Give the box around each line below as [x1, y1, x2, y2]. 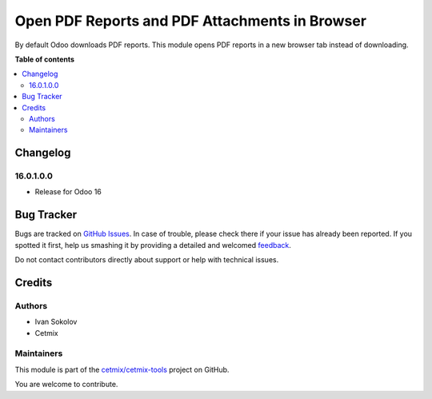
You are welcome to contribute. [14, 380, 118, 389]
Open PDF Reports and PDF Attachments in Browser [14, 12, 367, 30]
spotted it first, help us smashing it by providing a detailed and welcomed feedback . [14, 240, 292, 249]
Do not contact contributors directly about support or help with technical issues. [14, 255, 279, 265]
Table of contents [14, 54, 75, 64]
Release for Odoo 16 [34, 187, 102, 197]
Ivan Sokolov [34, 317, 78, 327]
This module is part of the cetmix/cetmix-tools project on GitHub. [14, 365, 230, 374]
